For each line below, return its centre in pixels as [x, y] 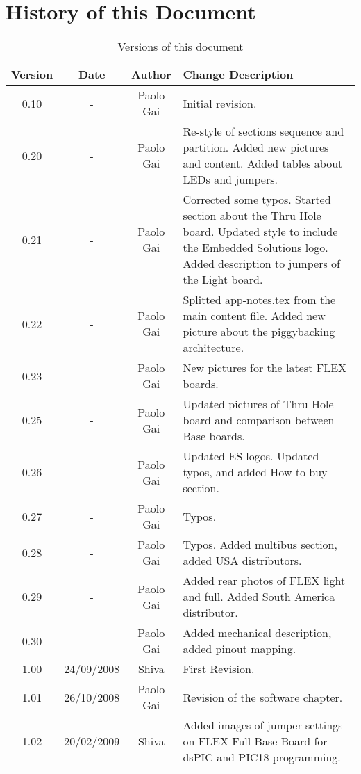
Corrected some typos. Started [257, 200]
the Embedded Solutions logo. [255, 248]
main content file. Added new [254, 316]
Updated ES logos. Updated [251, 456]
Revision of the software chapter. [263, 697]
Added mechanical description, [257, 633]
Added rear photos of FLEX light [264, 581]
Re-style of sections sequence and [263, 131]
